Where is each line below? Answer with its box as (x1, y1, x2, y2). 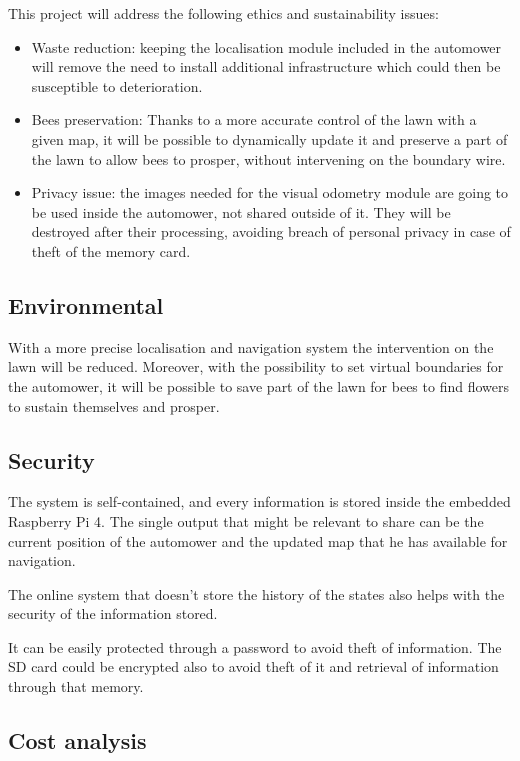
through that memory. (8, 676, 144, 697)
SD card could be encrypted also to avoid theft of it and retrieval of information (8, 656, 499, 677)
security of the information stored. (8, 603, 218, 624)
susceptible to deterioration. (31, 75, 203, 96)
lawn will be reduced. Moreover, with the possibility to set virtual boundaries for (8, 356, 504, 377)
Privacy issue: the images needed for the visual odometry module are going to (31, 182, 509, 203)
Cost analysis (8, 725, 147, 756)
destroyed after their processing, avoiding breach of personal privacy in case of (31, 221, 511, 242)
